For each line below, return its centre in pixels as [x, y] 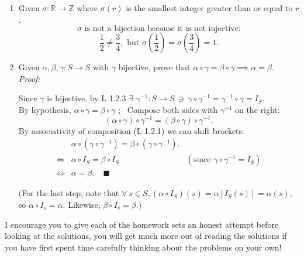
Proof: [29, 78]
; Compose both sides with [168, 109]
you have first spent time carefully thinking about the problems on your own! [143, 247]
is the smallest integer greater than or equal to [209, 8]
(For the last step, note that [69, 193]
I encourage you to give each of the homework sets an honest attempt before [142, 224]
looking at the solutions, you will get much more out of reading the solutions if [146, 236]
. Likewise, [82, 204]
